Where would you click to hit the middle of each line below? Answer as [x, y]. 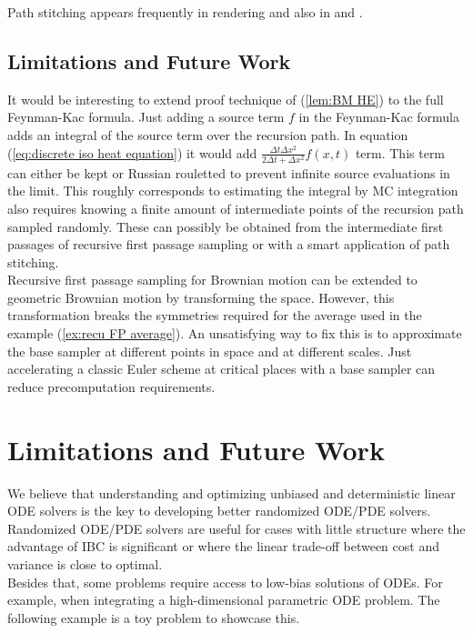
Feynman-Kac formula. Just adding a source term [146, 117]
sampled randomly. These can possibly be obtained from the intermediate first [226, 226]
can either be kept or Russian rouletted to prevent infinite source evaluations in [229, 172]
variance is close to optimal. [85, 563]
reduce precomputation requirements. [111, 386]
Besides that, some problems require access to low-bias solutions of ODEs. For [225, 582]
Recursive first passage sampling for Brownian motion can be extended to [212, 280]
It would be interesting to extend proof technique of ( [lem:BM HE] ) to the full [226, 99]
